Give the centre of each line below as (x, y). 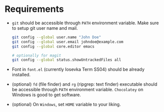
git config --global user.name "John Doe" (56, 37)
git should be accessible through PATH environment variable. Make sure (85, 23)
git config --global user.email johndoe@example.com (68, 42)
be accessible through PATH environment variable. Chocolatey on (78, 90)
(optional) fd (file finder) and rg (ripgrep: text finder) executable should (84, 84)
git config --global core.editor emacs (53, 46)
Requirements (34, 9)
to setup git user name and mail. (45, 28)
